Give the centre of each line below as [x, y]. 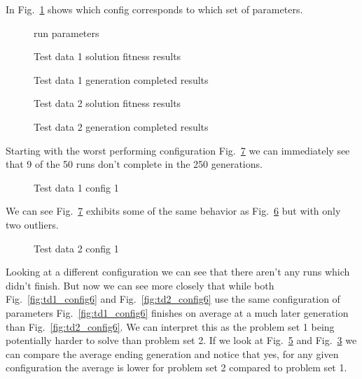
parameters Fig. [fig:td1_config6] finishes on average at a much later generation [177, 312]
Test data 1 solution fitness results [107, 56]
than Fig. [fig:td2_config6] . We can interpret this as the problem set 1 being [170, 326]
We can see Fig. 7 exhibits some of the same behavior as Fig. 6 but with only [173, 211]
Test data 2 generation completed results [121, 126]
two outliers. [32, 224]
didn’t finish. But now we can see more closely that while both [140, 285]
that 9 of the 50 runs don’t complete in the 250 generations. [134, 164]
